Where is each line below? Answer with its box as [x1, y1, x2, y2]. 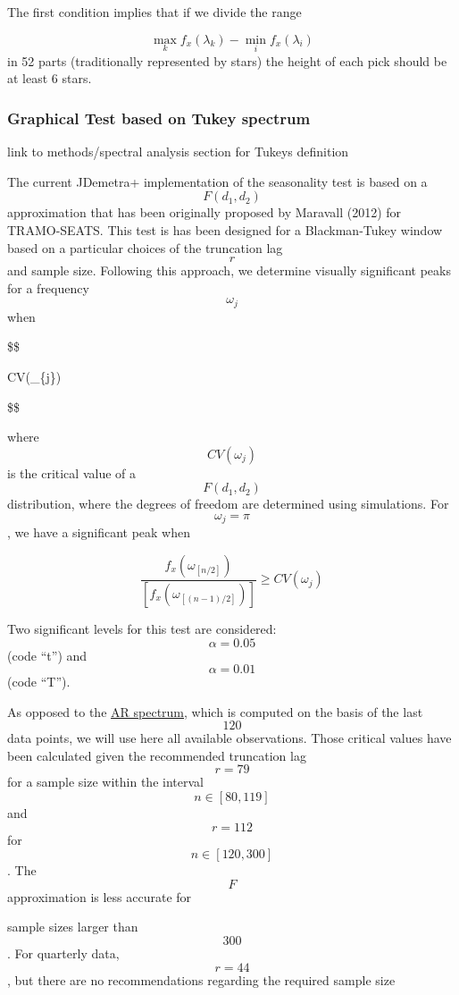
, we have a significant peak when [7, 523, 191, 542]
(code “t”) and [7, 645, 88, 664]
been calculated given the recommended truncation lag [7, 746, 306, 764]
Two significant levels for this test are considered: [7, 619, 277, 637]
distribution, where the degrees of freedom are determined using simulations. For [7, 494, 449, 513]
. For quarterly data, [7, 944, 120, 963]
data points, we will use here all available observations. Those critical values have [7, 729, 452, 747]
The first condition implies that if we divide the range [7, 3, 302, 21]
